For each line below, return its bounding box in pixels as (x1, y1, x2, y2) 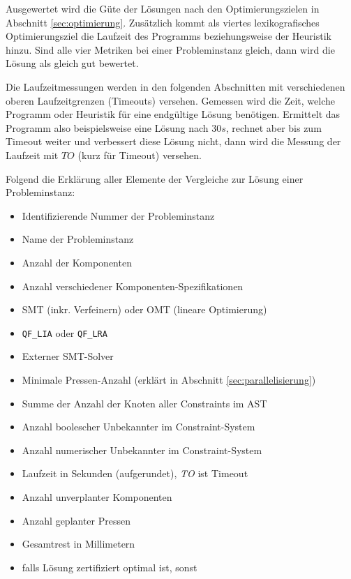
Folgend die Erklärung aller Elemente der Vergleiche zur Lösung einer (6, 171, 304, 186)
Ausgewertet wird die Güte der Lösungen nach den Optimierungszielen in (6, 1, 320, 15)
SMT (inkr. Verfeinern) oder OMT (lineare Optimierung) (22, 302, 267, 317)
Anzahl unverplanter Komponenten (22, 489, 172, 504)
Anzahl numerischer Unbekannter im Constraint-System (22, 442, 262, 457)
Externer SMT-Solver (22, 349, 114, 363)
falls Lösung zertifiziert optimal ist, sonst (22, 559, 197, 574)
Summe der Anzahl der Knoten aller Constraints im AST (22, 396, 267, 410)
